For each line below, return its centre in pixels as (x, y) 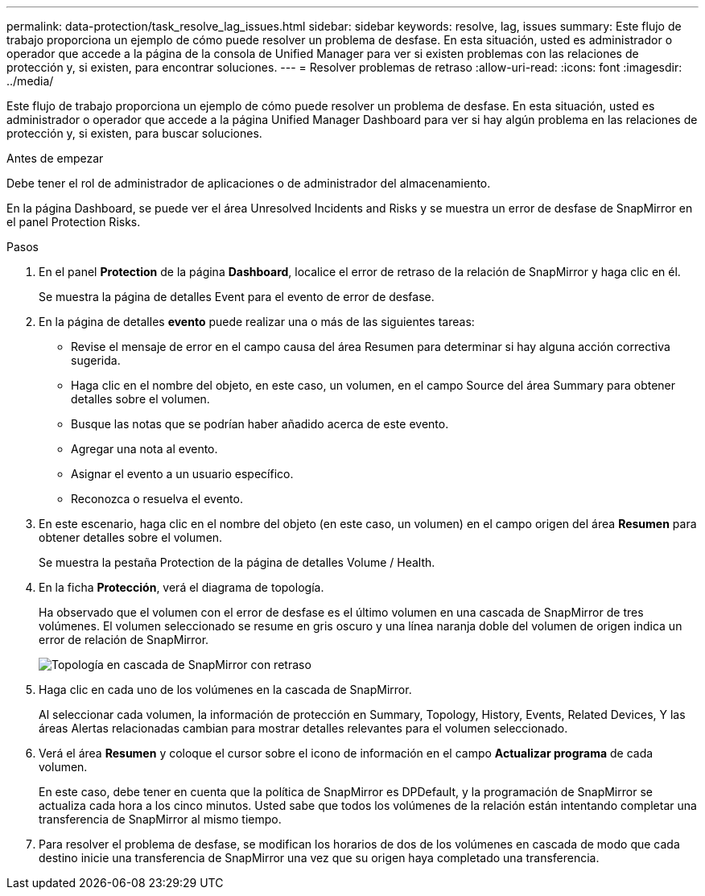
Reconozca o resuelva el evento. (157, 499)
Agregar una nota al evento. (144, 449)
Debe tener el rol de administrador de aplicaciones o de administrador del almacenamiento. (249, 183)
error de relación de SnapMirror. (124, 640)
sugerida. (96, 360)
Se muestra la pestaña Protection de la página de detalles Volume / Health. (237, 562)
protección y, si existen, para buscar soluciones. (134, 133)
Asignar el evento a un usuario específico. (182, 474)
